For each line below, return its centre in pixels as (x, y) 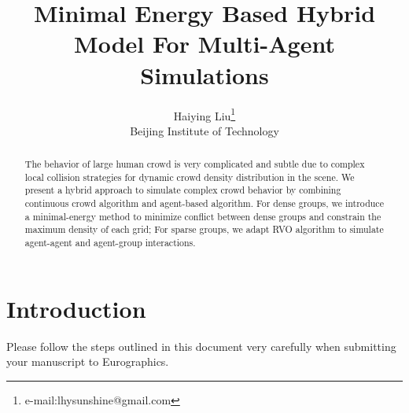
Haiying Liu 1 (204, 114)
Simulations (204, 74)
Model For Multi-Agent (204, 44)
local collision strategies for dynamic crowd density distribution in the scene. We (190, 177)
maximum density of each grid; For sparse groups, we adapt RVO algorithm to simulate (204, 229)
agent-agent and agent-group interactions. (110, 243)
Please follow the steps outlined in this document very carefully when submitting (201, 346)
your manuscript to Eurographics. (88, 361)
